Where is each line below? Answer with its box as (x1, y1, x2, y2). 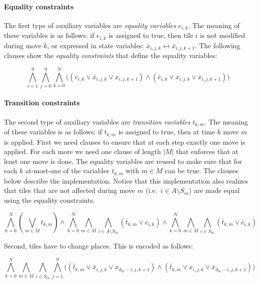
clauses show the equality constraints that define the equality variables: (4, 50, 217, 61)
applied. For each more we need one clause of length (4, 146, 161, 157)
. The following (194, 40, 240, 50)
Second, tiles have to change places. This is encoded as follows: (4, 240, 194, 251)
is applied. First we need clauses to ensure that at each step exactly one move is (4, 136, 245, 147)
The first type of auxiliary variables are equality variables (4, 20, 176, 30)
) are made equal (189, 185, 240, 195)
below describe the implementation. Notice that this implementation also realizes (4, 175, 248, 186)
